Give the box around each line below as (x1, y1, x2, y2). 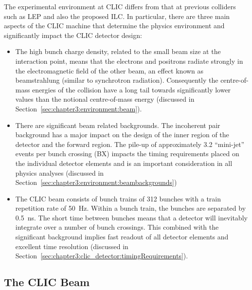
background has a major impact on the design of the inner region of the (15, 129, 229, 140)
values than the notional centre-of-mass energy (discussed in (15, 94, 195, 104)
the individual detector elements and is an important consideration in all (15, 158, 233, 168)
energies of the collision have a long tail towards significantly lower (32, 84, 231, 94)
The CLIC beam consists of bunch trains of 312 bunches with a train (15, 193, 221, 203)
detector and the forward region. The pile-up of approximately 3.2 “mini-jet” (15, 139, 245, 149)
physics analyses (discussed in (15, 167, 104, 178)
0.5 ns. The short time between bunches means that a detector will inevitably (15, 212, 248, 222)
